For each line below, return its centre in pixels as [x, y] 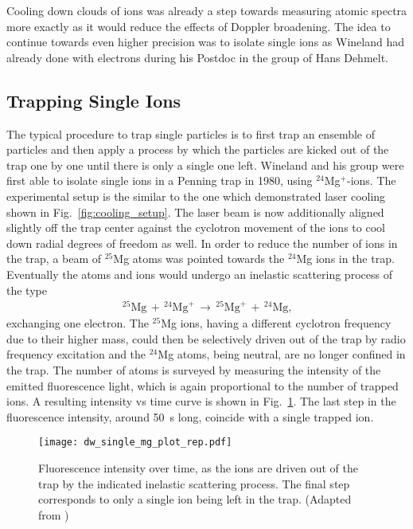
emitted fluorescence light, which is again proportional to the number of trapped [203, 385]
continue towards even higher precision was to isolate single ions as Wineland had [205, 42]
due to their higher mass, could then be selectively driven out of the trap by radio [206, 338]
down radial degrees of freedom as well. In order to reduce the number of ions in [202, 243]
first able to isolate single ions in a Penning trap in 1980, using [160, 180]
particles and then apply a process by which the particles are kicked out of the [198, 149]
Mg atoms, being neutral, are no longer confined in [282, 354]
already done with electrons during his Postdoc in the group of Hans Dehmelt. [197, 57]
